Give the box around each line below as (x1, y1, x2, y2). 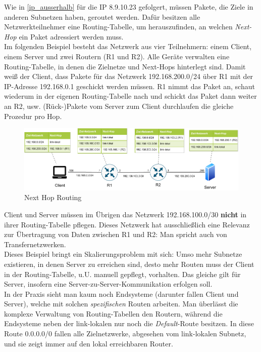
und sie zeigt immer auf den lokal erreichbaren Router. (4, 338, 173, 348)
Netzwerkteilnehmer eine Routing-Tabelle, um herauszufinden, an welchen (4, 21, 233, 32)
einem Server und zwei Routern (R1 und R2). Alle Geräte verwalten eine (4, 51, 230, 61)
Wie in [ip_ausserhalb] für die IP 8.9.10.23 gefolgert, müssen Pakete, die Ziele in (4, 2, 253, 12)
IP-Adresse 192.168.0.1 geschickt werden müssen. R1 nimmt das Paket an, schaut (4, 81, 255, 91)
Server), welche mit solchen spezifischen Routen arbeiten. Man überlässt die (4, 298, 238, 309)
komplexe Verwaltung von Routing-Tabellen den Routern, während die (4, 308, 223, 319)
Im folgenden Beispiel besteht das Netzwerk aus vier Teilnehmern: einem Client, (4, 41, 252, 52)
